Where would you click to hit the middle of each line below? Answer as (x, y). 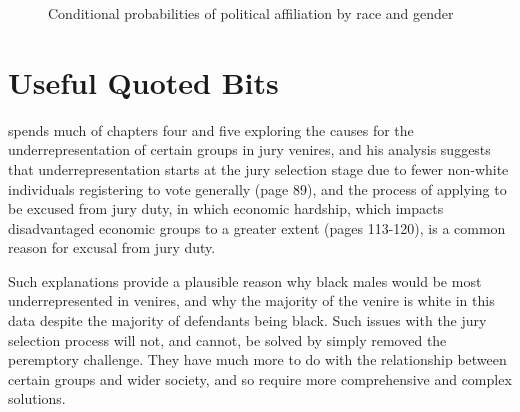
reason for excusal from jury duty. (112, 247)
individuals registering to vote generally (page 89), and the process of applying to (257, 188)
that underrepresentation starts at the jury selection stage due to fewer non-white (258, 168)
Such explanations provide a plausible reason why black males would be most (245, 280)
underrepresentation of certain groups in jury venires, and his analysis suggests (249, 149)
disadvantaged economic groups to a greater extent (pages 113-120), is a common (257, 227)
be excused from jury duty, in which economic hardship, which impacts (226, 208)
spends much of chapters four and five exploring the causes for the (211, 129)
